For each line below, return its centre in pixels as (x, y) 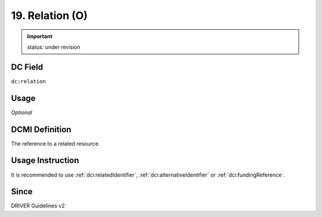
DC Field (27, 67)
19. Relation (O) (49, 15)
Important (40, 36)
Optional (21, 112)
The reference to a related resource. (55, 143)
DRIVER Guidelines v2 (38, 206)
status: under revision (54, 47)
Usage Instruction (45, 161)
